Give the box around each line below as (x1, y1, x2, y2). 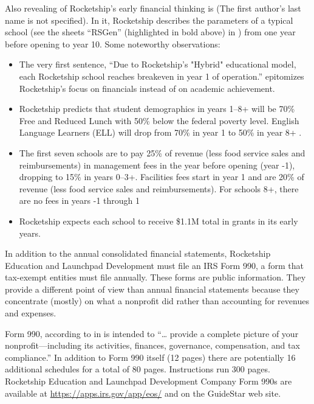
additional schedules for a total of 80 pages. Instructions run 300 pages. (5, 363, 270, 375)
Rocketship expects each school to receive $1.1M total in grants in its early (19, 214, 298, 227)
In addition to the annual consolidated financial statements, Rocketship (5, 247, 271, 260)
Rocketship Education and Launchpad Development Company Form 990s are (5, 375, 292, 388)
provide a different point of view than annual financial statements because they (5, 282, 299, 295)
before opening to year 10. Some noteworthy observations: (5, 37, 220, 50)
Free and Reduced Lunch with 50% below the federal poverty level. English (19, 114, 299, 127)
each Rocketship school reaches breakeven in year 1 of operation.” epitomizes (19, 69, 304, 82)
